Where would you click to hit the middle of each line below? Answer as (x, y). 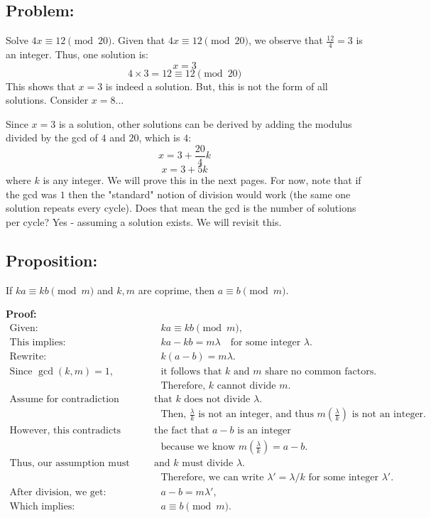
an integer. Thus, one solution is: (77, 54)
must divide (208, 464)
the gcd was (32, 194)
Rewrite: (28, 356)
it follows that (191, 371)
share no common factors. (321, 371)
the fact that (182, 431)
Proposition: (52, 260)
